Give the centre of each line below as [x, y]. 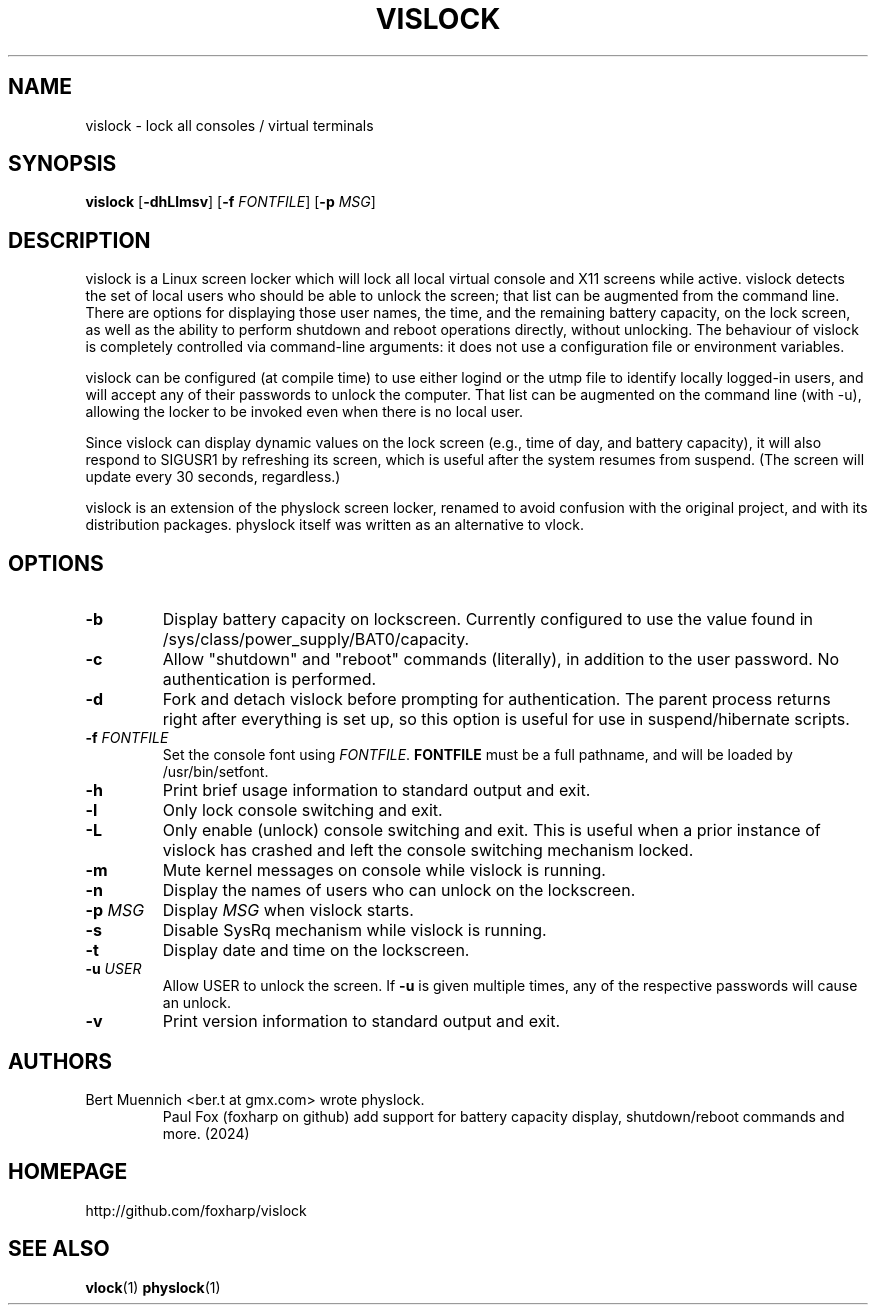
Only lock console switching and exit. [302, 810]
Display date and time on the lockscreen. [316, 950]
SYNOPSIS [62, 164]
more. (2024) [206, 1133]
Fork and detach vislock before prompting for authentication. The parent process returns [496, 699]
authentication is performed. [269, 679]
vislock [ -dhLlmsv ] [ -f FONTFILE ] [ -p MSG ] [230, 202]
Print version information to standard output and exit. [361, 1021]
